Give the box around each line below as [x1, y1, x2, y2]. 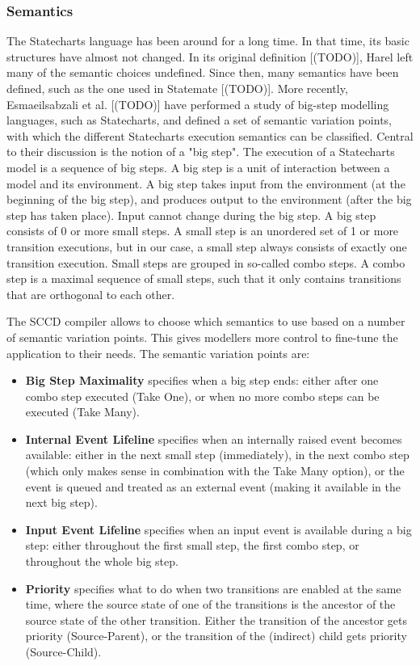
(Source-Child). [25, 643, 102, 660]
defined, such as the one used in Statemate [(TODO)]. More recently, [6, 80, 348, 96]
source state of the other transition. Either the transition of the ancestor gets [25, 611, 408, 628]
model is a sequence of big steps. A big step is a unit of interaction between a [6, 158, 390, 175]
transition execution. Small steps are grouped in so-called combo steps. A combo [6, 254, 405, 271]
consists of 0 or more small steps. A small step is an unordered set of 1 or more [6, 222, 399, 239]
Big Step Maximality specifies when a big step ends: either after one [25, 372, 379, 389]
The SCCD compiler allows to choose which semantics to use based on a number [6, 313, 405, 330]
